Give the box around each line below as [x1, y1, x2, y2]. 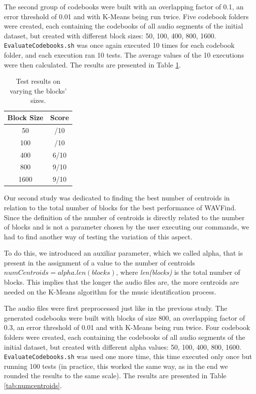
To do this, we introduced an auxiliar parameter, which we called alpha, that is [4, 248, 243, 258]
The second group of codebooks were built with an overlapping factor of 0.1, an [4, 1, 244, 11]
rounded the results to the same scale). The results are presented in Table [4, 370, 226, 381]
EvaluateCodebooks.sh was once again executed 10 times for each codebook [4, 40, 235, 50]
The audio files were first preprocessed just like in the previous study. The [4, 303, 227, 313]
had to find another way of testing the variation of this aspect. [4, 231, 192, 241]
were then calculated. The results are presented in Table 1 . [4, 59, 181, 69]
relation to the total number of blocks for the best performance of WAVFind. [4, 202, 236, 212]
